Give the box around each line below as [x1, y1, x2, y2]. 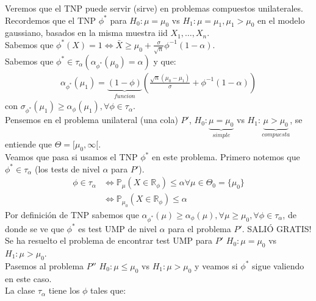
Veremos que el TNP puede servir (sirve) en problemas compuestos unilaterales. [5, 2, 303, 14]
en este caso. [5, 272, 52, 285]
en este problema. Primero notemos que [151, 150, 300, 163]
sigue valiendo [252, 259, 304, 272]
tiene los [48, 284, 80, 297]
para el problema [168, 222, 231, 235]
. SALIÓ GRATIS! [242, 222, 312, 235]
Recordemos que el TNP [5, 13, 96, 26]
